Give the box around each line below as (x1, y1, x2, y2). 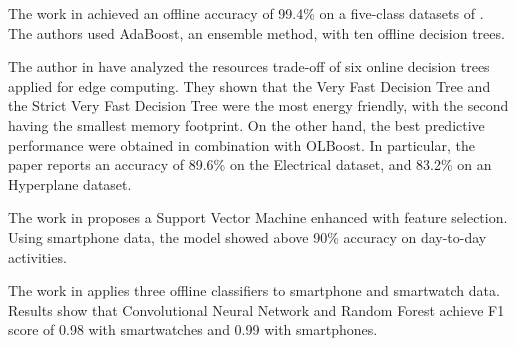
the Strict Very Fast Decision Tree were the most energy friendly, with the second (8, 95, 509, 116)
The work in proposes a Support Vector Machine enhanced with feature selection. (8, 207, 508, 228)
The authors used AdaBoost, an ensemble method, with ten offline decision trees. (8, 22, 505, 43)
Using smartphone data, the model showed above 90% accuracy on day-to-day (8, 226, 487, 247)
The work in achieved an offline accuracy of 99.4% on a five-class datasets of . (8, 3, 484, 23)
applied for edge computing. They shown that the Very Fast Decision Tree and (8, 75, 491, 96)
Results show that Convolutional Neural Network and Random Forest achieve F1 (8, 299, 505, 320)
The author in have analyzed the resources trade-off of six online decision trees (8, 56, 490, 77)
